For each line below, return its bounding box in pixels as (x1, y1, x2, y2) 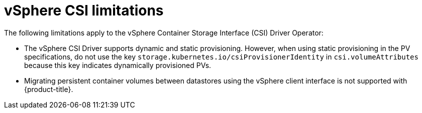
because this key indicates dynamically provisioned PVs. (24, 60, 212, 69)
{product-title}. (24, 84, 73, 93)
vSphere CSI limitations (4, 2, 164, 19)
